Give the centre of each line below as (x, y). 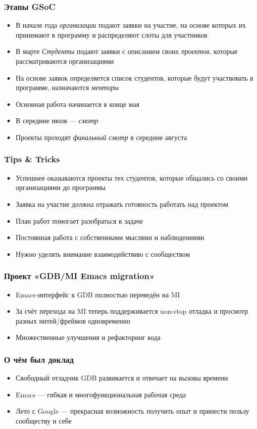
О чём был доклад (39, 359)
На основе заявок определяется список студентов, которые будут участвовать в (134, 77)
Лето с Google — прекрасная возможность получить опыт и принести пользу (132, 411)
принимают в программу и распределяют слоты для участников (111, 34)
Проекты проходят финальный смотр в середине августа (101, 137)
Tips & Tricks (32, 159)
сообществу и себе (44, 420)
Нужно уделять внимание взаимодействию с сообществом (103, 254)
